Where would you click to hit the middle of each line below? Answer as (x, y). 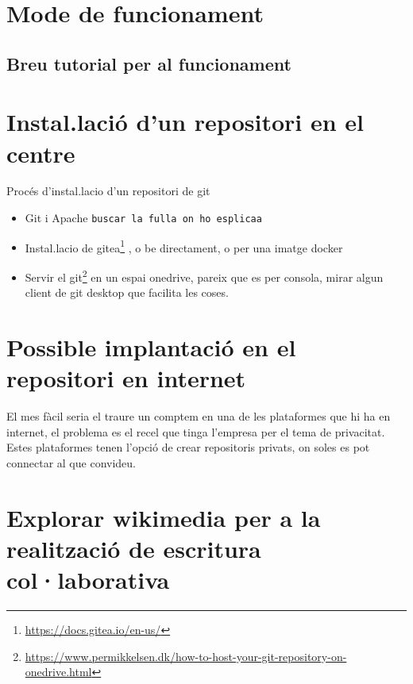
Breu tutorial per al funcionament (149, 63)
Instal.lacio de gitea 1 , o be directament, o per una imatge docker (184, 246)
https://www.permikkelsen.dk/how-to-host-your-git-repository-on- (186, 656)
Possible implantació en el (151, 347)
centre (41, 153)
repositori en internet (126, 378)
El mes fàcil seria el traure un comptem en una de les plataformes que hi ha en (199, 416)
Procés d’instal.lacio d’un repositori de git (108, 191)
